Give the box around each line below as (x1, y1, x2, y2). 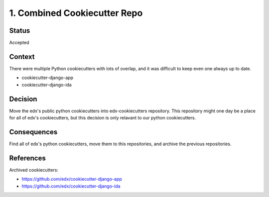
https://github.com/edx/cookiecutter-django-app (21, 176, 122, 182)
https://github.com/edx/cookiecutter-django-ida (21, 183, 121, 189)
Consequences (9, 127, 58, 136)
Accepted (9, 40, 29, 46)
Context (9, 52, 35, 61)
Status (9, 26, 30, 35)
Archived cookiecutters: (9, 167, 58, 173)
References (9, 154, 46, 162)
